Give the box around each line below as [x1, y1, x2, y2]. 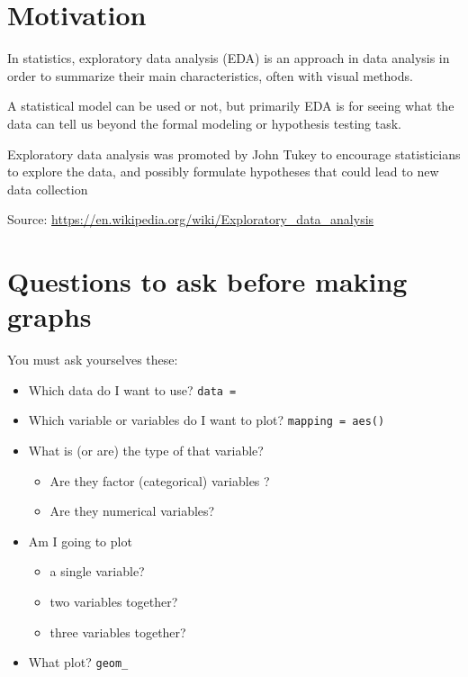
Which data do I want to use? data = [28, 380, 237, 399]
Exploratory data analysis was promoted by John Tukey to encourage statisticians [7, 144, 461, 163]
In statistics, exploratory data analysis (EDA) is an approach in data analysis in [7, 49, 450, 68]
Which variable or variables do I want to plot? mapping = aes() [28, 411, 385, 429]
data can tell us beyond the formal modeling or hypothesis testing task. [7, 113, 401, 132]
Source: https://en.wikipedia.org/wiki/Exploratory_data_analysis [7, 210, 374, 229]
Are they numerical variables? [49, 501, 215, 520]
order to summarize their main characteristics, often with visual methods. [7, 66, 413, 85]
